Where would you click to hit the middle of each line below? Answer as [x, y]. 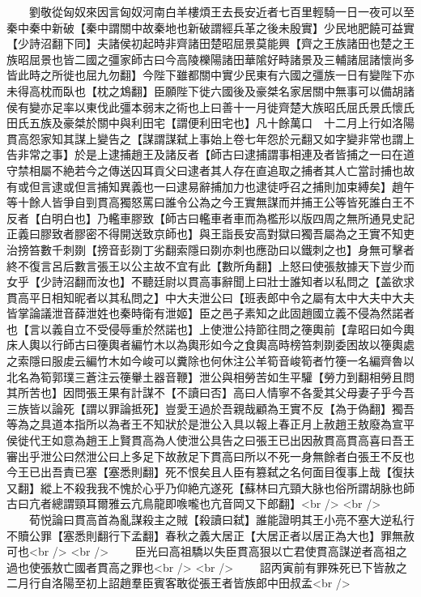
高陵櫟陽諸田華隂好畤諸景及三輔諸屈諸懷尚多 [295, 59]
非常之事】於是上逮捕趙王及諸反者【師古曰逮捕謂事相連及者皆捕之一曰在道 [216, 154]
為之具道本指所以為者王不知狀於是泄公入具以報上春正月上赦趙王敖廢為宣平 [216, 424]
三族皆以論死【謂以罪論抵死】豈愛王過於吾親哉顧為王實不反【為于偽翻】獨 [205, 408]
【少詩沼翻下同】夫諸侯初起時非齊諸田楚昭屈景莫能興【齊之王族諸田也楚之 [205, 43]
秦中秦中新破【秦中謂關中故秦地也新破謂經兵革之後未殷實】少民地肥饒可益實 [210, 27]
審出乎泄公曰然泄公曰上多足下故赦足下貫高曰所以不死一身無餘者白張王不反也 [210, 456]
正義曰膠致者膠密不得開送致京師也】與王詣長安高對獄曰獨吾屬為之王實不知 [205, 234]
